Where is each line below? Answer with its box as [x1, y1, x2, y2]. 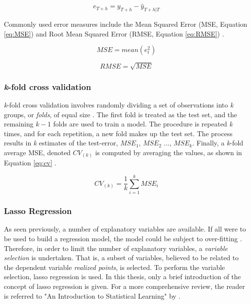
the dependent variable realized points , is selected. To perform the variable [4, 262, 225, 272]
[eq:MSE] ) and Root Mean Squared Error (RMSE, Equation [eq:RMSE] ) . [4, 28, 224, 38]
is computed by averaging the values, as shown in [95, 147, 242, 157]
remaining [4, 119, 34, 129]
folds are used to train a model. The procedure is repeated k [53, 119, 233, 129]
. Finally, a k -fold [192, 138, 244, 148]
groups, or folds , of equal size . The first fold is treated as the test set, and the [4, 109, 237, 119]
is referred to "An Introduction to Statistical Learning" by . [4, 290, 181, 301]
